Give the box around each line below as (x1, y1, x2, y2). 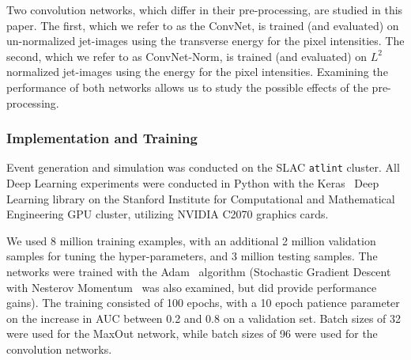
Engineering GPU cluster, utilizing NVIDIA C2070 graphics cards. (6, 206, 329, 222)
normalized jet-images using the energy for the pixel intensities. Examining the (6, 63, 388, 80)
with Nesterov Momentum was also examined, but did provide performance (6, 279, 377, 295)
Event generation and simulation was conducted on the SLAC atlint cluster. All (6, 159, 400, 176)
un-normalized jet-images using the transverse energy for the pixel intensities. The (6, 32, 405, 49)
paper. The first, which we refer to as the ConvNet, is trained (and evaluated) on (6, 17, 399, 33)
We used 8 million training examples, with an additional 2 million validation (6, 232, 376, 248)
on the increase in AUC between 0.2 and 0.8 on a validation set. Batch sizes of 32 (6, 309, 402, 326)
